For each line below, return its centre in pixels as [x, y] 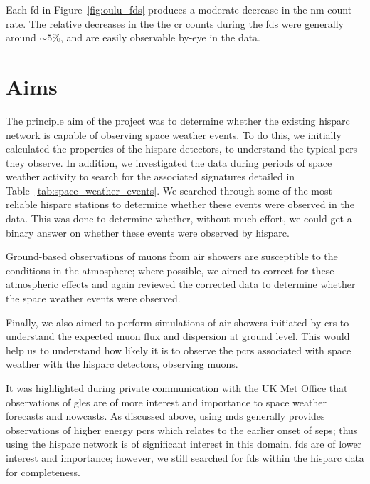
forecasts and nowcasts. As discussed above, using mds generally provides [165, 416]
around [21, 37]
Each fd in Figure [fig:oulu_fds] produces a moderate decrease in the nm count [179, 9]
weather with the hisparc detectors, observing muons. [122, 364]
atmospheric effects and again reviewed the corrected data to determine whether [181, 284]
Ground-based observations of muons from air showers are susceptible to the [172, 256]
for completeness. [43, 472]
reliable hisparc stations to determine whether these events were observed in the [180, 204]
